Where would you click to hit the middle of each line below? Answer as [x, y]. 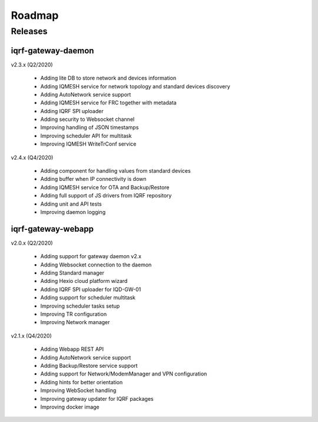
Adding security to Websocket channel [87, 119]
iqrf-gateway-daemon [52, 50]
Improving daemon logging [73, 212]
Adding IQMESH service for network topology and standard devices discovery [135, 86]
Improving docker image [70, 407]
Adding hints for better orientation [82, 382]
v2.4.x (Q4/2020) [32, 157]
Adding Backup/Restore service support [89, 365]
